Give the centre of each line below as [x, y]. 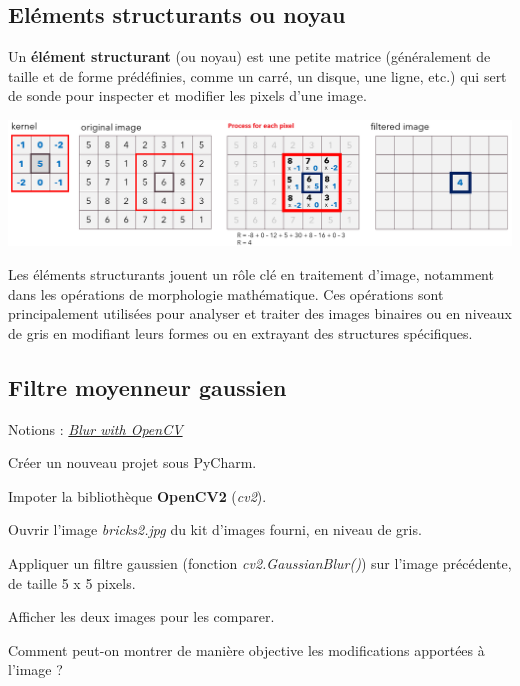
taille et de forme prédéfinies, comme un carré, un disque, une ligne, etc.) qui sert [257, 75]
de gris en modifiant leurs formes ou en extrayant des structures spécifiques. [240, 332]
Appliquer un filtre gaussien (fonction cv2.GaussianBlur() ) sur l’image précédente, [260, 563]
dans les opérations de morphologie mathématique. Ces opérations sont [226, 293]
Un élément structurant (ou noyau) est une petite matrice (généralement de [249, 56]
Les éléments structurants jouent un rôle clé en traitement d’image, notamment [251, 274]
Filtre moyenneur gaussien [147, 386]
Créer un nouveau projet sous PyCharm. [132, 462]
